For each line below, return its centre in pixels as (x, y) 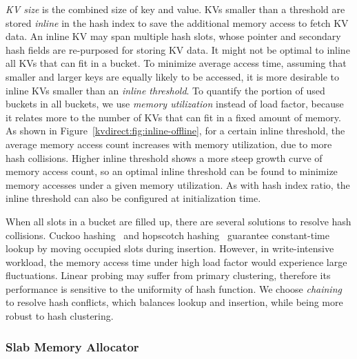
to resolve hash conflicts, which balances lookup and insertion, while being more (174, 302)
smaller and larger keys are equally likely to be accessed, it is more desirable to (173, 76)
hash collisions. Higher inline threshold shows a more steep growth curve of (164, 157)
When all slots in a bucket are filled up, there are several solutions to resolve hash (178, 221)
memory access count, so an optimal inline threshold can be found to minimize (172, 171)
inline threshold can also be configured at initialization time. (133, 198)
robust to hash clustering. (60, 316)
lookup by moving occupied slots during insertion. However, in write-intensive (170, 248)
